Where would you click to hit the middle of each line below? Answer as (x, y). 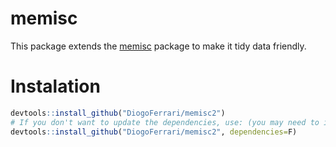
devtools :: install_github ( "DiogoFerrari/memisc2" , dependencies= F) (154, 132)
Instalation (55, 86)
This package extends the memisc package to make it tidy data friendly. (158, 46)
